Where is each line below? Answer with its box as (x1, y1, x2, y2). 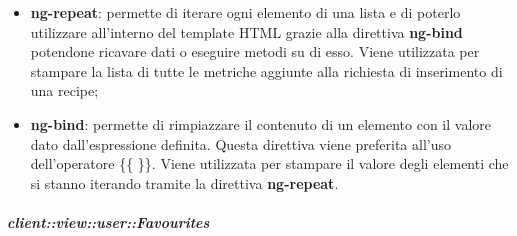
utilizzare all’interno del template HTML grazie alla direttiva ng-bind (30, 21, 463, 42)
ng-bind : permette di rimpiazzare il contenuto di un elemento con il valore (30, 113, 491, 134)
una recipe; (30, 80, 99, 101)
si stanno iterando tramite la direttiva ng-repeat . (30, 172, 339, 193)
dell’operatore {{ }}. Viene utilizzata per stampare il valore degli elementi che (30, 153, 509, 174)
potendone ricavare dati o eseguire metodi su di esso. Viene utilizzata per (30, 41, 480, 62)
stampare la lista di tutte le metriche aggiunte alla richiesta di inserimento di (30, 60, 503, 81)
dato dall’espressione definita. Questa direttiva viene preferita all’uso (30, 133, 451, 154)
